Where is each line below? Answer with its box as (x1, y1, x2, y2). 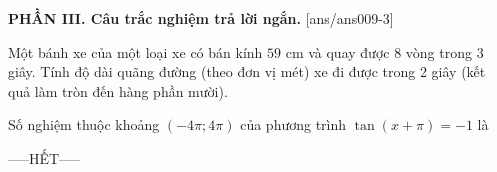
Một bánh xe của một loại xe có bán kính (8, 41, 263, 62)
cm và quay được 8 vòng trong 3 (285, 41, 484, 62)
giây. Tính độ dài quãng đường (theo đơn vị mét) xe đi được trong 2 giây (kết (8, 61, 486, 82)
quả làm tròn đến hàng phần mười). (8, 80, 228, 101)
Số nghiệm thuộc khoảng (8, 114, 160, 135)
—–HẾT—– (8, 147, 81, 168)
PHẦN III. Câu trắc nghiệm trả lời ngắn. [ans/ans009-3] (8, 8, 394, 28)
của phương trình (240, 114, 347, 135)
